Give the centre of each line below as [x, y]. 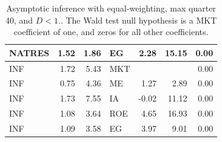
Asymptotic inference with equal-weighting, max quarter [111, 8]
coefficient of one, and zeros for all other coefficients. [111, 32]
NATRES [29, 52]
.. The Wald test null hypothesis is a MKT [137, 20]
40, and [19, 20]
